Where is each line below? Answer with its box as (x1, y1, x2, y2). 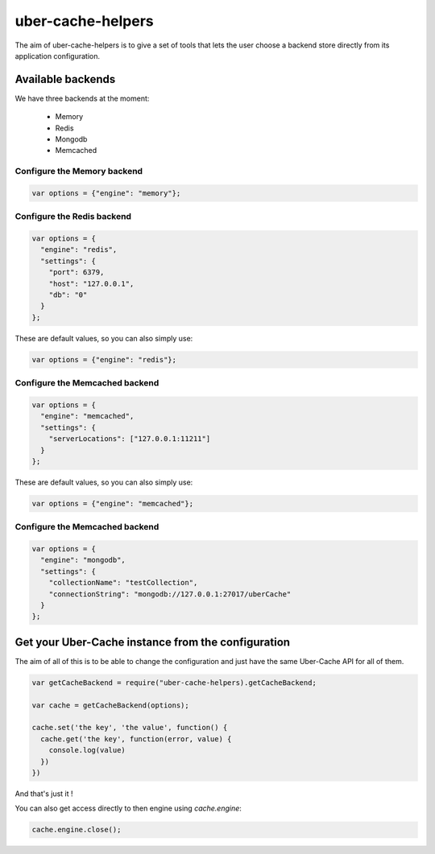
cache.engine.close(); (31, 825, 122, 835)
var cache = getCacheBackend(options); (31, 700, 189, 710)
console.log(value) (48, 745, 126, 755)
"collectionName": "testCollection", (48, 578, 198, 588)
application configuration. (14, 51, 101, 60)
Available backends (14, 72, 116, 86)
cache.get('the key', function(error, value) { (40, 734, 232, 744)
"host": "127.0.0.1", (48, 278, 135, 288)
